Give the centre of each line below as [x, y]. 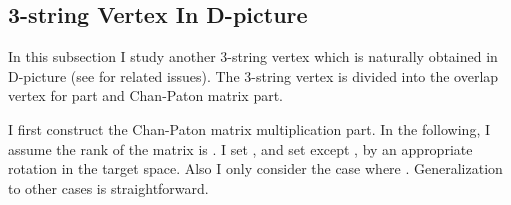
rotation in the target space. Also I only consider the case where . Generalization [255, 168]
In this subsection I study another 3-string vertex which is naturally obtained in [253, 56]
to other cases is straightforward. [108, 187]
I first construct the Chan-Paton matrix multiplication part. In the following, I [249, 128]
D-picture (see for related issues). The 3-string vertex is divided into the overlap [253, 75]
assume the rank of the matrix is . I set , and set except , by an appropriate [240, 148]
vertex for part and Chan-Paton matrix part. [145, 95]
